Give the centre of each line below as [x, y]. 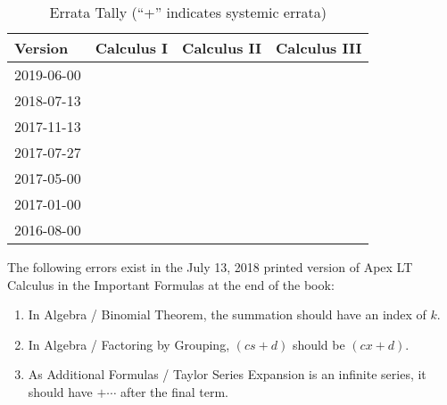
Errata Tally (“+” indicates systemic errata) [188, 12]
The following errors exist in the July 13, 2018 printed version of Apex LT [210, 267]
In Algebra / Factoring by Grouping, [129, 344]
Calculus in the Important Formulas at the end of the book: [171, 284]
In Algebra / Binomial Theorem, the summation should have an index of [227, 314]
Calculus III [319, 48]
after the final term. [174, 391]
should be [319, 344]
